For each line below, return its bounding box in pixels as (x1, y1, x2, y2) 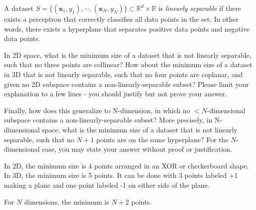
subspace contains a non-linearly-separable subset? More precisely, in (4, 115, 213, 125)
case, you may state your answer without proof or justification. (42, 144, 232, 154)
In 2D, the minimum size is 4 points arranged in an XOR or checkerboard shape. (4, 160, 249, 170)
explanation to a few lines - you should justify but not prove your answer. (4, 88, 227, 99)
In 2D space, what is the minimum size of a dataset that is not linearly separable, (4, 49, 252, 60)
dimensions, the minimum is (24, 196, 109, 207)
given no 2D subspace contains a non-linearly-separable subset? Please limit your (4, 79, 249, 89)
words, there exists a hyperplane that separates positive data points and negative (4, 23, 250, 34)
